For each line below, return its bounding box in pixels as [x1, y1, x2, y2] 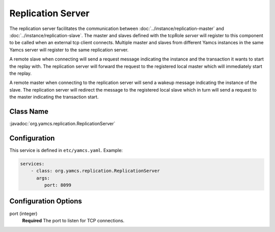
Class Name [9, 107, 48, 115]
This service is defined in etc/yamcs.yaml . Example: [9, 147, 123, 153]
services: [20, 161, 45, 166]
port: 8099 [44, 182, 71, 188]
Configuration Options [9, 197, 82, 206]
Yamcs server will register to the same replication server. [9, 46, 129, 53]
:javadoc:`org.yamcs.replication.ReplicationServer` [9, 120, 116, 127]
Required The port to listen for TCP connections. [22, 217, 125, 223]
